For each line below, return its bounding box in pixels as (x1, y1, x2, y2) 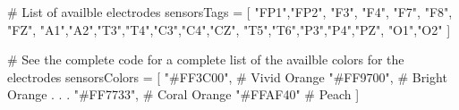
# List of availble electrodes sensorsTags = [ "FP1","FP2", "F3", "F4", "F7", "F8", (7, 3, 453, 21)
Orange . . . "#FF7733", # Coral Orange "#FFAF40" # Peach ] (7, 85, 360, 104)
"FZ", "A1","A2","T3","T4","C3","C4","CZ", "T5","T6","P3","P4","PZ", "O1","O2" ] (7, 20, 451, 38)
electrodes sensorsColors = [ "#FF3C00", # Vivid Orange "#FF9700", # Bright (7, 67, 447, 86)
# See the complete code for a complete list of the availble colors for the (7, 50, 404, 69)
